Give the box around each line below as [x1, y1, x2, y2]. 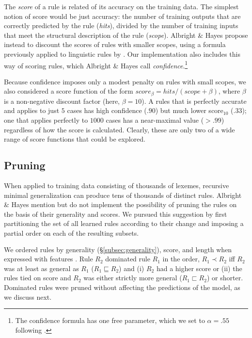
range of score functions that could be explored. [4, 134, 145, 144]
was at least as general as [4, 263, 79, 273]
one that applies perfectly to [4, 115, 88, 125]
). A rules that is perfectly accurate [142, 96, 247, 106]
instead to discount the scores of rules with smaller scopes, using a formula [4, 39, 226, 49]
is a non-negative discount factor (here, [4, 96, 120, 106]
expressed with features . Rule [4, 254, 93, 264]
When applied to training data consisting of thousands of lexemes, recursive [4, 180, 229, 191]
